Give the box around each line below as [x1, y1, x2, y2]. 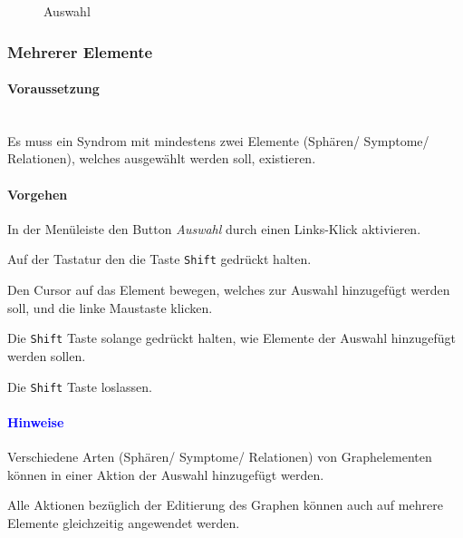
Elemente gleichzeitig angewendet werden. [7, 513, 240, 532]
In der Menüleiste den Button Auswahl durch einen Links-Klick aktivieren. [7, 219, 421, 238]
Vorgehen [7, 184, 68, 203]
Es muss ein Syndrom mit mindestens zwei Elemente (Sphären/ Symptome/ [7, 131, 429, 150]
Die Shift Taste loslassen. [7, 377, 152, 396]
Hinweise [7, 412, 64, 431]
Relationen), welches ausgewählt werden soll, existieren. [7, 149, 316, 168]
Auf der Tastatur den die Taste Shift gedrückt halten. [7, 249, 312, 269]
